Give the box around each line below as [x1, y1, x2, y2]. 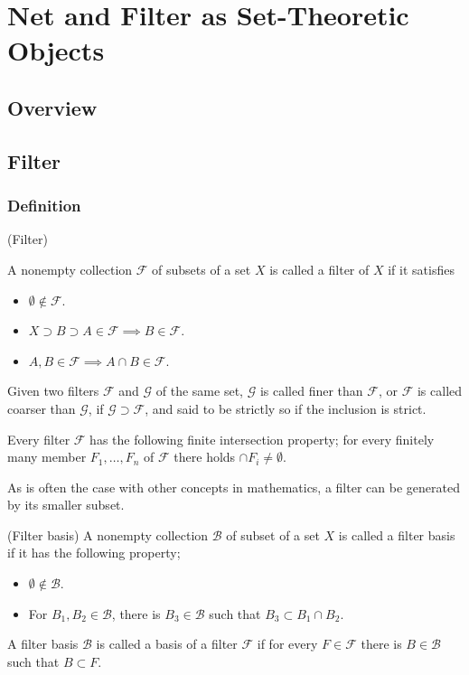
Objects [7, 32, 105, 69]
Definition [7, 194, 81, 217]
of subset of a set [226, 525, 320, 544]
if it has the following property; [7, 543, 181, 562]
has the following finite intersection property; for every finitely [89, 429, 435, 448]
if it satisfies [388, 259, 455, 278]
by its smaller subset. [7, 495, 125, 514]
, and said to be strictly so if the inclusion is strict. [145, 398, 427, 417]
